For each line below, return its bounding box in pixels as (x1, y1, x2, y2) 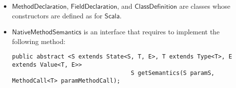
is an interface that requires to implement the (83, 27, 220, 37)
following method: (12, 36, 66, 46)
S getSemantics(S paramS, (131, 69, 215, 76)
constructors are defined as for (12, 10, 102, 20)
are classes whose (179, 1, 231, 11)
